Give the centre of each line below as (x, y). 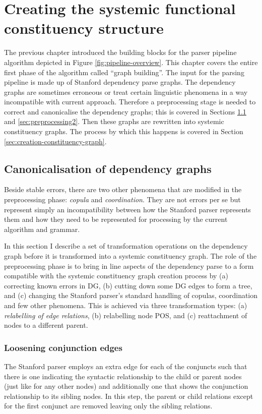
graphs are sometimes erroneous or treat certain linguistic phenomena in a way (126, 92)
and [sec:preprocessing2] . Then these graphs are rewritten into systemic (114, 121)
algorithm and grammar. (42, 229)
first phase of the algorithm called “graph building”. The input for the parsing (124, 72)
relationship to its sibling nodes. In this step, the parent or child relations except (129, 396)
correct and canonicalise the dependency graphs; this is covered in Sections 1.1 (125, 111)
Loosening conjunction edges (63, 347)
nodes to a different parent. (46, 325)
